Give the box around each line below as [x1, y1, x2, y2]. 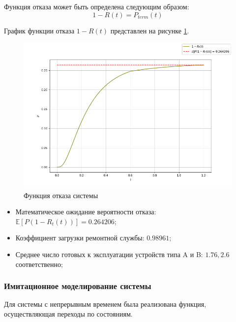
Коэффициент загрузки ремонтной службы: [15, 233, 145, 243]
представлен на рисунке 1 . [110, 25, 189, 35]
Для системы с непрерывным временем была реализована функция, [4, 299, 206, 309]
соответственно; [15, 259, 63, 269]
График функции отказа [4, 25, 75, 35]
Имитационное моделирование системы [4, 280, 151, 292]
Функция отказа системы [24, 190, 98, 200]
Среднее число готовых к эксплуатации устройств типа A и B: [15, 249, 203, 259]
